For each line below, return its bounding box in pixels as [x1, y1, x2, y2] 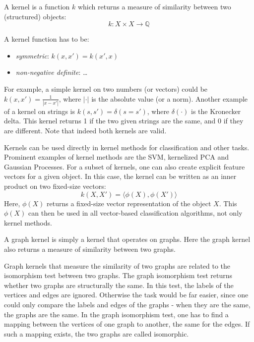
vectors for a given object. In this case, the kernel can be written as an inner [4, 171, 237, 181]
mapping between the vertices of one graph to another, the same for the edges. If [4, 319, 250, 329]
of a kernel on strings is [4, 106, 75, 116]
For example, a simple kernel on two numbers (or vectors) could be [4, 83, 208, 94]
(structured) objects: [4, 11, 66, 21]
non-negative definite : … [15, 67, 88, 77]
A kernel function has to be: [4, 34, 89, 44]
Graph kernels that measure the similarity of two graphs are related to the [4, 260, 231, 271]
